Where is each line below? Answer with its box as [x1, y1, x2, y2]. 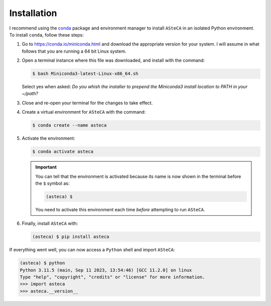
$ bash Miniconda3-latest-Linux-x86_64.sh [32, 71, 139, 77]
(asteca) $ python [20, 260, 65, 266]
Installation [9, 8, 57, 19]
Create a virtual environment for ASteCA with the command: [22, 109, 146, 115]
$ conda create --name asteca [32, 123, 107, 128]
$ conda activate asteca [32, 149, 94, 155]
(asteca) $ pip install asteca [32, 234, 110, 240]
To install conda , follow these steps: [9, 32, 84, 38]
